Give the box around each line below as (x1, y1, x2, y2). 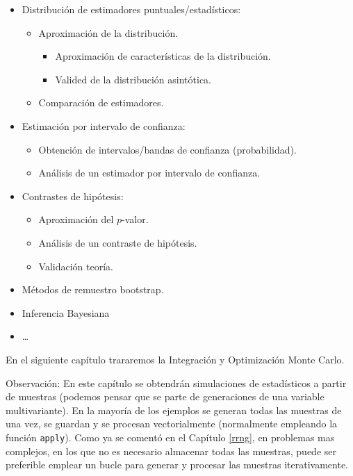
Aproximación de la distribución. (38, 25, 179, 40)
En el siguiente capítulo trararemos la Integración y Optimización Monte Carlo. (6, 352, 345, 366)
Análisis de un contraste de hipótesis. (38, 235, 197, 249)
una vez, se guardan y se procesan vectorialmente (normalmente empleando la (6, 416, 338, 431)
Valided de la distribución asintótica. (55, 72, 212, 86)
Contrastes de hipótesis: (22, 188, 124, 203)
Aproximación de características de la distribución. (55, 49, 271, 63)
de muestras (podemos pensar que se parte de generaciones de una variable (6, 389, 325, 404)
